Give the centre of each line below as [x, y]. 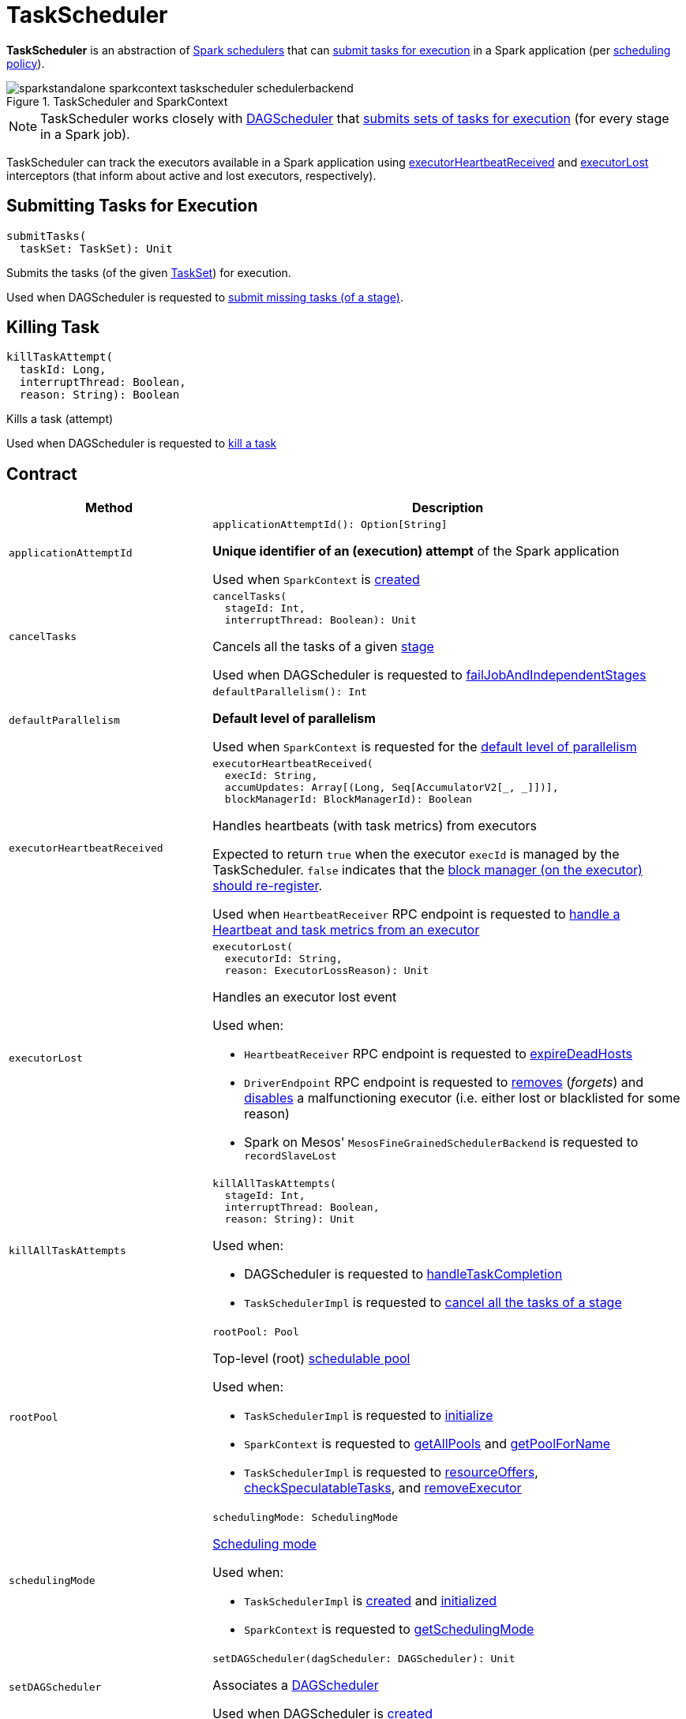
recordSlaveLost [291, 1156]
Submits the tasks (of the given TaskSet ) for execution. [149, 272]
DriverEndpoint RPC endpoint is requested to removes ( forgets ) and [444, 1082]
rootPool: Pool [256, 1332]
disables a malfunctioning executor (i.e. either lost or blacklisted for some [462, 1098]
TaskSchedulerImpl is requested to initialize [369, 1416]
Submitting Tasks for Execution [132, 206]
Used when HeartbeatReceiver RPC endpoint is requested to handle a [416, 914]
